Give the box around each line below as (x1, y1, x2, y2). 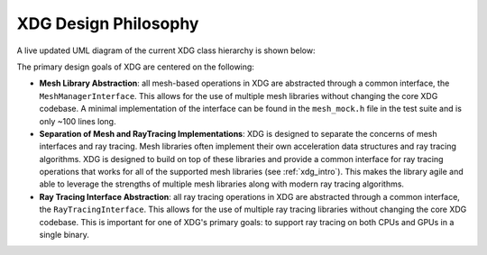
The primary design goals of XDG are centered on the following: (16, 61, 254, 72)
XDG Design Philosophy (16, 14, 199, 33)
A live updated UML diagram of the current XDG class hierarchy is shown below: (16, 45, 316, 56)
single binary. (39, 230, 89, 241)
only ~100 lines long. (39, 115, 116, 126)
